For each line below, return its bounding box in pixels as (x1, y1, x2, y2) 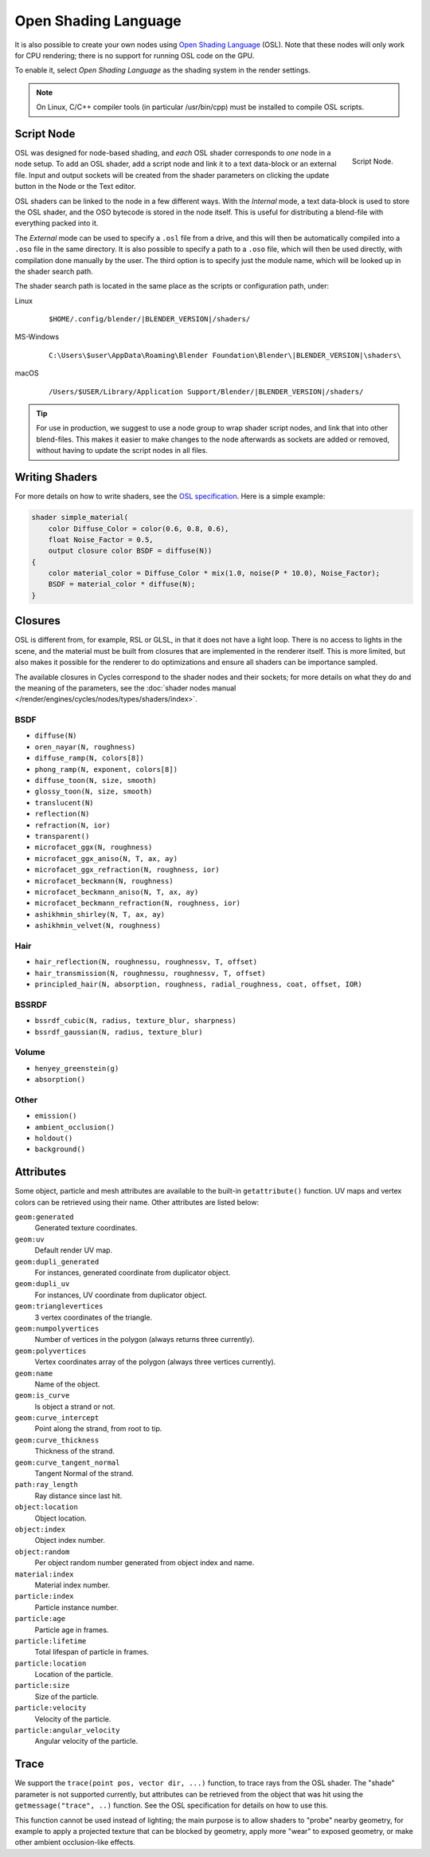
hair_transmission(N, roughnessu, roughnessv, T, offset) (34, 969, 266, 978)
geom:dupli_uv (14, 1280, 70, 1288)
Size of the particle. (34, 1691, 100, 1702)
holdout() (34, 1133, 73, 1143)
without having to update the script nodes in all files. (36, 446, 209, 455)
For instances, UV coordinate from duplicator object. (34, 1290, 207, 1300)
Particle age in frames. (34, 1625, 109, 1635)
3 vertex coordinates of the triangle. (34, 1312, 153, 1322)
